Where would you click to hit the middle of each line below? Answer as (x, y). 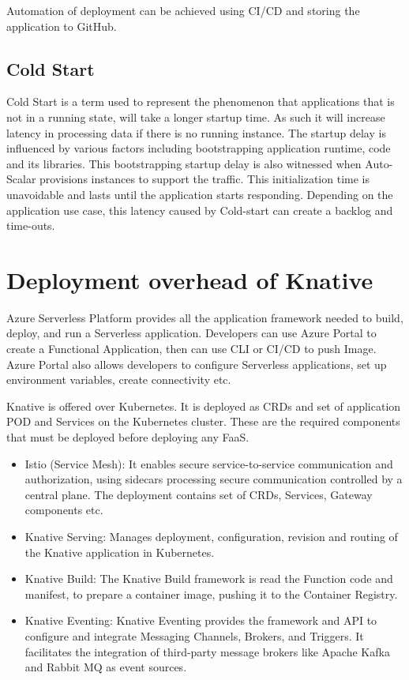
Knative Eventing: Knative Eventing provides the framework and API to (201, 620)
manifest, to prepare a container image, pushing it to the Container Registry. (211, 594)
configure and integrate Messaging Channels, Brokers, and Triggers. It (194, 635)
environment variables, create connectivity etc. (119, 379)
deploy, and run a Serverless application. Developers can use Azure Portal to (191, 333)
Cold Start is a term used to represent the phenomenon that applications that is (201, 101)
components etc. (64, 510)
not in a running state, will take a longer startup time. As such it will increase (196, 116)
